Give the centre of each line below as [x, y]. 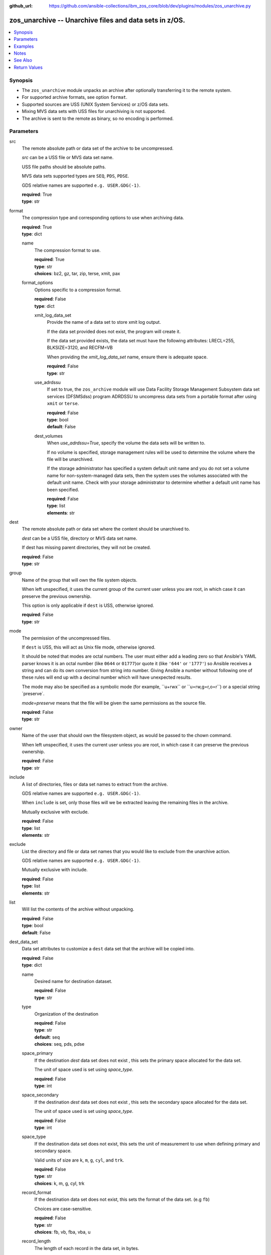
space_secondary [40, 1095]
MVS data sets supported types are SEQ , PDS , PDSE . [76, 176]
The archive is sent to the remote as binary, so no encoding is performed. [98, 118]
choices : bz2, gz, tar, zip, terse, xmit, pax [77, 273]
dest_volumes [48, 436]
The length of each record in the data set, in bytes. [87, 1248]
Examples [24, 46]
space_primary [37, 1053]
